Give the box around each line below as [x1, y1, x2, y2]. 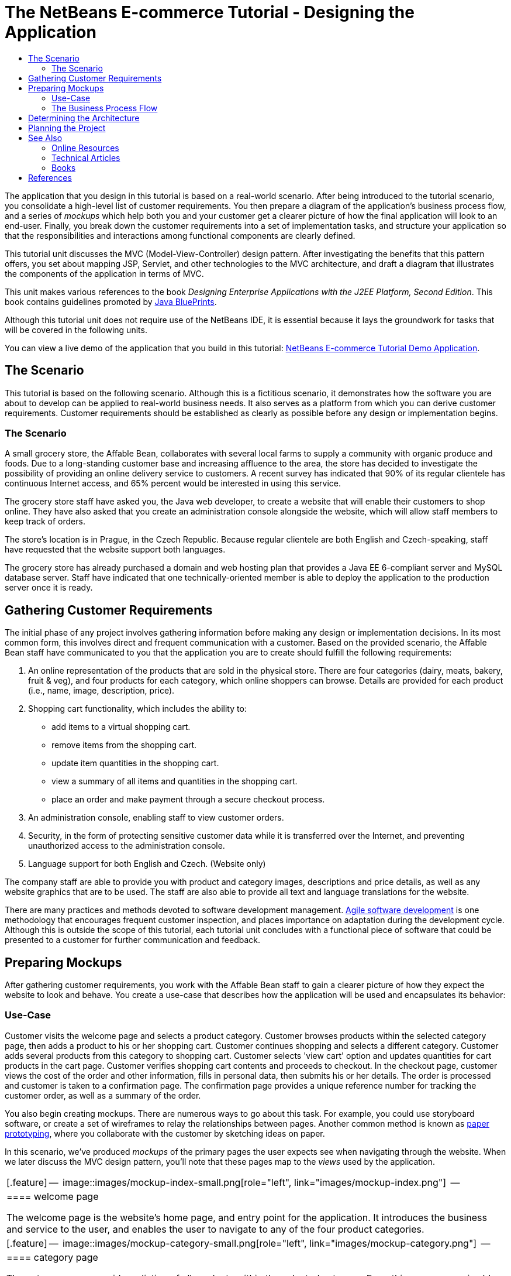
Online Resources [51, 142, 119, 153]
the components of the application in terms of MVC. [5, 268, 204, 279]
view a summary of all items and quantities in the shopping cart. [51, 776, 298, 787]
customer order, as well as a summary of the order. [5, 1090, 201, 1100]
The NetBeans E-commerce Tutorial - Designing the [5, 2, 415, 22]
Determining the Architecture [28, 112, 140, 123]
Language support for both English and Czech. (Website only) [28, 859, 266, 869]
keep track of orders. [5, 516, 85, 527]
